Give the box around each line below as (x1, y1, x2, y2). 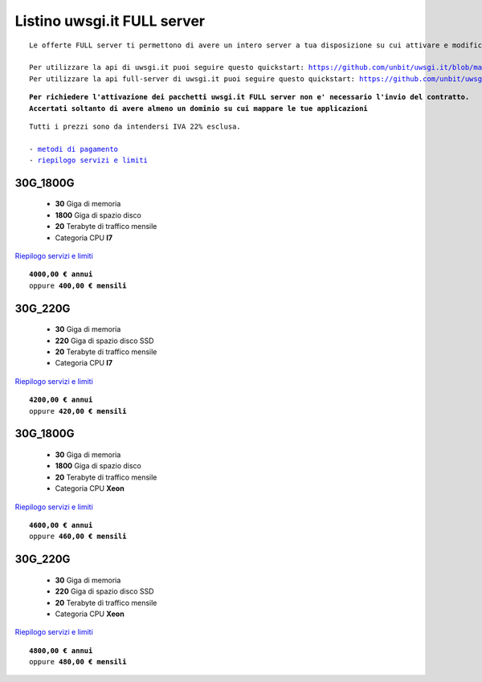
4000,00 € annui (29, 270, 93, 279)
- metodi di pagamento (29, 145, 119, 153)
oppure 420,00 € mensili (29, 406, 127, 415)
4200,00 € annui (29, 395, 93, 405)
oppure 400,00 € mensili (29, 281, 127, 290)
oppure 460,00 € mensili (29, 532, 127, 541)
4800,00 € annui (29, 646, 93, 655)
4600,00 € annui (29, 521, 93, 529)
